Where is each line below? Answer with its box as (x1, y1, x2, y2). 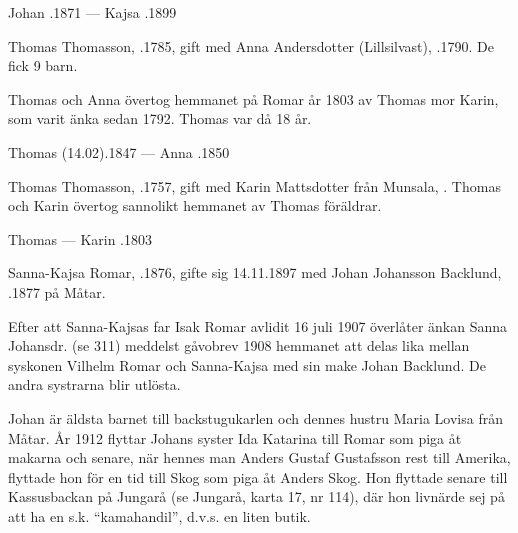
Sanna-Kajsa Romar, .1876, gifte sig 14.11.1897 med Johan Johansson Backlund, (8, 262, 502, 283)
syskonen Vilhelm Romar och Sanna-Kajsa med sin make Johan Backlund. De (8, 354, 486, 375)
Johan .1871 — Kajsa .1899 (8, 2, 177, 22)
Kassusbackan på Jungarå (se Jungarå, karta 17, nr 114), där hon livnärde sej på (8, 486, 505, 507)
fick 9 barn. (8, 55, 78, 76)
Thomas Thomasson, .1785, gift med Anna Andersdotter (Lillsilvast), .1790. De (8, 35, 494, 56)
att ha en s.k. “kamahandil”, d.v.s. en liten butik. (8, 505, 311, 526)
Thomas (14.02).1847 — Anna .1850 (8, 141, 230, 162)
